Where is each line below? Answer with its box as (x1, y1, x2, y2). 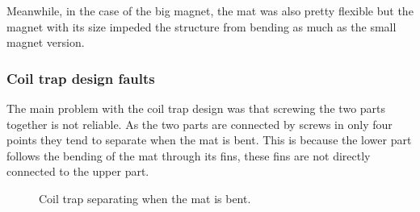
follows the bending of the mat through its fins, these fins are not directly (6, 147, 371, 164)
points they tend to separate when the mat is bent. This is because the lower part (6, 131, 412, 148)
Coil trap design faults (6, 68, 155, 88)
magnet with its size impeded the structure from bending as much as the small (6, 18, 397, 35)
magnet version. (6, 34, 85, 51)
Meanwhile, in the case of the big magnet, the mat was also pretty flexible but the (6, 2, 414, 19)
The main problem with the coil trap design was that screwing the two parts (6, 100, 386, 116)
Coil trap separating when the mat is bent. (39, 189, 251, 206)
